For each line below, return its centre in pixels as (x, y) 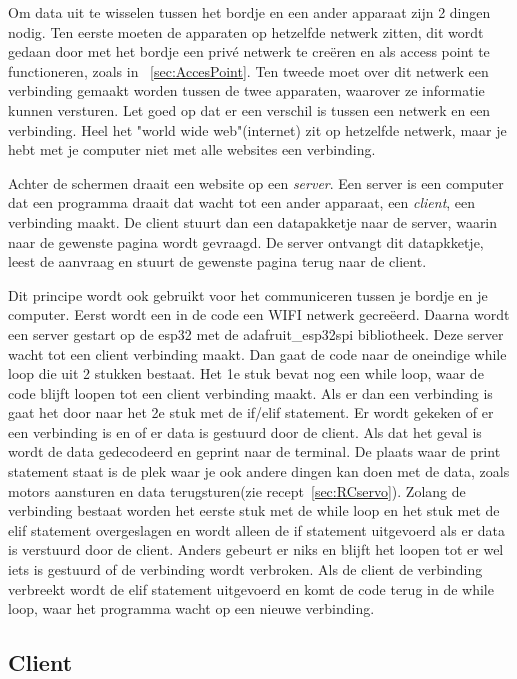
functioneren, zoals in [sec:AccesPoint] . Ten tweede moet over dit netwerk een (248, 70)
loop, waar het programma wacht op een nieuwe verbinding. (191, 608)
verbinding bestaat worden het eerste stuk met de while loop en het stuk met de (254, 510)
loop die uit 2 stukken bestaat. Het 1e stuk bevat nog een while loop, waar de (246, 373)
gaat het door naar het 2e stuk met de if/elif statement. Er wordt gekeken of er (251, 412)
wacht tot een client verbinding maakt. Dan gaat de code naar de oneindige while (257, 353)
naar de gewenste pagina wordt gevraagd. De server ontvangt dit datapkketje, (246, 241)
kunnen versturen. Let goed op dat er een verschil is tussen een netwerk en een (249, 109)
